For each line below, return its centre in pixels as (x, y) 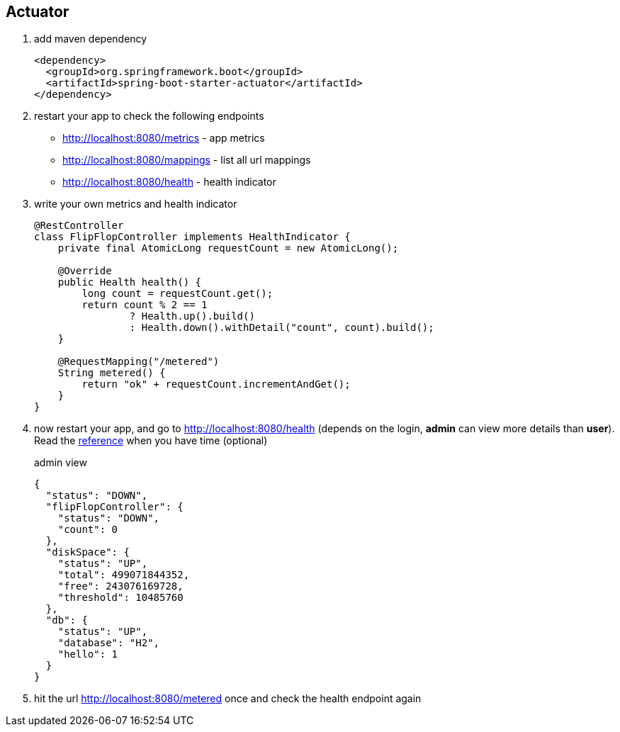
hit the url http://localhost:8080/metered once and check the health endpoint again (228, 699)
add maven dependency (91, 39)
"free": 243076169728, (120, 586)
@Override (85, 271)
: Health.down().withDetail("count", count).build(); (282, 328)
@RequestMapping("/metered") (139, 362)
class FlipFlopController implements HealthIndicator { (192, 237)
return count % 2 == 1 (145, 305)
